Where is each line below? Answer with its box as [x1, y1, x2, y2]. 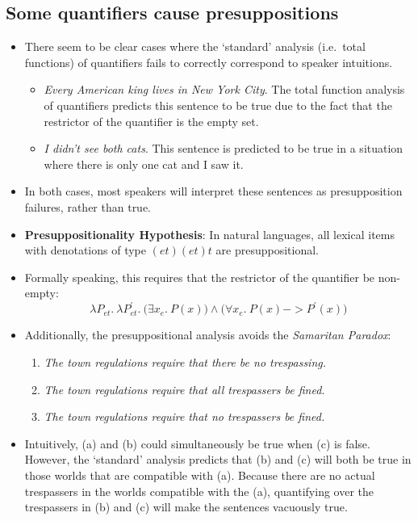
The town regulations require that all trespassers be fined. [44, 380, 325, 397]
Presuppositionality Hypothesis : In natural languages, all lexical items [24, 225, 395, 242]
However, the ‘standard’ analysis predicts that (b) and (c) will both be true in [24, 451, 412, 468]
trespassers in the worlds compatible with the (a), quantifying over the [24, 482, 374, 499]
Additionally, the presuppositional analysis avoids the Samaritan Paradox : [24, 326, 391, 343]
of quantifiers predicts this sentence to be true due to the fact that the [44, 96, 392, 113]
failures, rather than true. [24, 198, 152, 215]
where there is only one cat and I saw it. [44, 155, 244, 172]
